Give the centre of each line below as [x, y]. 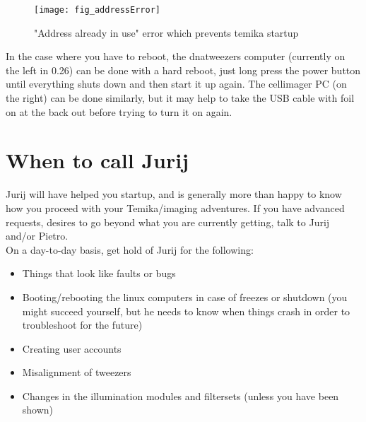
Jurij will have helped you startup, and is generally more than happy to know [174, 194]
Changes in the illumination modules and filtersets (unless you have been [181, 395]
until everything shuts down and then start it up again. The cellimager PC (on [176, 84]
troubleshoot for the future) [82, 325]
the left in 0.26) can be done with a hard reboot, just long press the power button [183, 70]
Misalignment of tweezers [77, 372]
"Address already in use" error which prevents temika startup [166, 32]
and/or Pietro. [37, 236]
